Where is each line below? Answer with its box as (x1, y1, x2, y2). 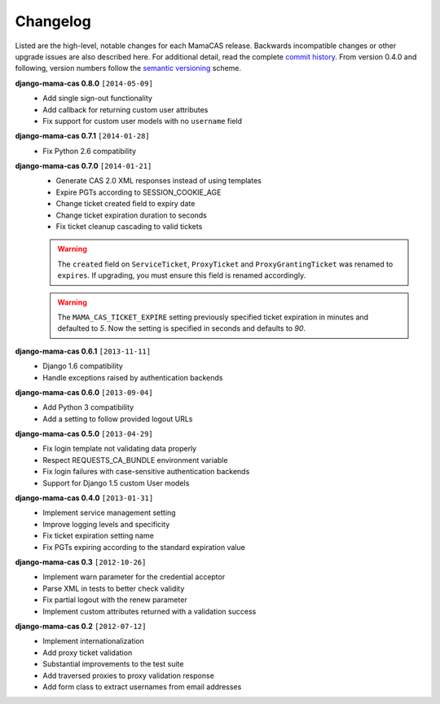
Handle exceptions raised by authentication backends (42, 372, 223, 382)
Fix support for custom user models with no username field (42, 116, 243, 125)
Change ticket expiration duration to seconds (55, 210, 208, 220)
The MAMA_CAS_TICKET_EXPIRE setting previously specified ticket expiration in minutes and (57, 312, 369, 322)
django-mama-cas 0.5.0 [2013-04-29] (15, 429, 154, 439)
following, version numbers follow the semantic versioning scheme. (15, 64, 242, 73)
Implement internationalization (42, 636, 144, 646)
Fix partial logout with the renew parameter (42, 595, 187, 605)
